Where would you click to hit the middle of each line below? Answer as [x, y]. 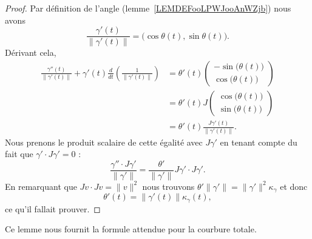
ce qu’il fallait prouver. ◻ [53, 208]
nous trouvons [168, 186]
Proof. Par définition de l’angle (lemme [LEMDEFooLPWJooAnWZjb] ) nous [148, 8]
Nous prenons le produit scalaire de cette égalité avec [104, 142]
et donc [294, 186]
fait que [19, 154]
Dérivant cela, [31, 52]
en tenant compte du [259, 142]
